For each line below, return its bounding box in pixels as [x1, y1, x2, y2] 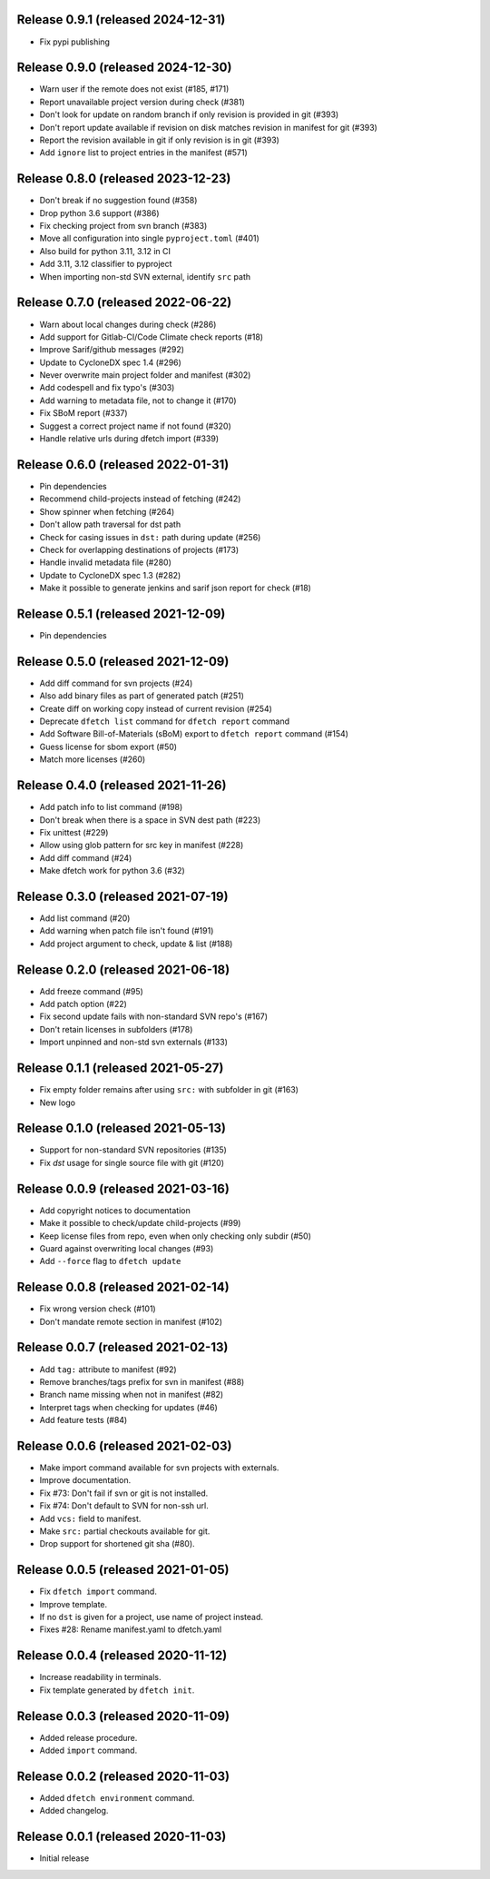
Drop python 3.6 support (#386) [39, 207, 160, 218]
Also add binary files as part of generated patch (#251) [39, 690, 245, 701]
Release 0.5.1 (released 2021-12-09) [16, 606, 226, 621]
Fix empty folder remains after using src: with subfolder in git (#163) [39, 1084, 299, 1095]
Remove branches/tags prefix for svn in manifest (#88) [39, 1376, 245, 1387]
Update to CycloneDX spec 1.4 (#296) [39, 357, 181, 368]
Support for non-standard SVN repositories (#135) [39, 1144, 227, 1155]
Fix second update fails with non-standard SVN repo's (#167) [39, 1011, 268, 1022]
